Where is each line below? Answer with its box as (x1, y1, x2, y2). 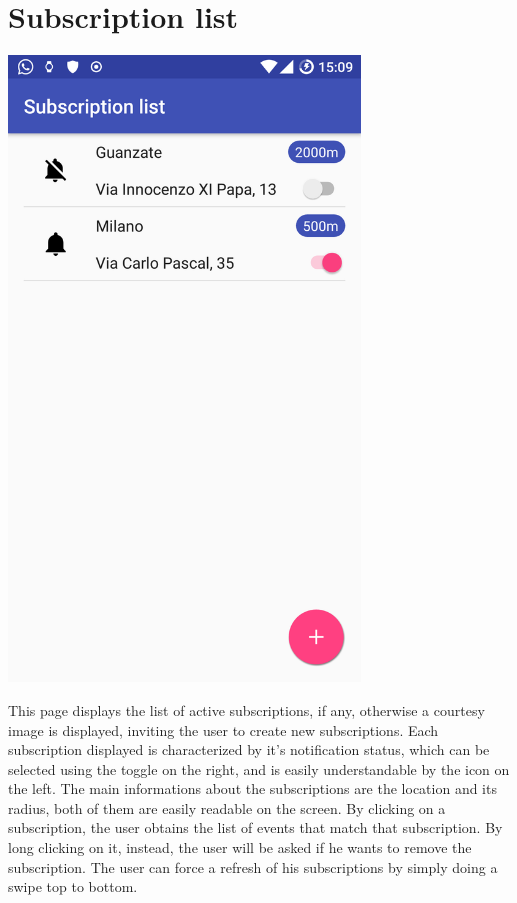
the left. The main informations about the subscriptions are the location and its (8, 778, 497, 799)
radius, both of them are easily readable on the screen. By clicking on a (8, 797, 446, 818)
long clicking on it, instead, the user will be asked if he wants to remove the (8, 837, 472, 858)
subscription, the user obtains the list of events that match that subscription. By (8, 817, 503, 838)
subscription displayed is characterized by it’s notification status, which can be (8, 739, 490, 760)
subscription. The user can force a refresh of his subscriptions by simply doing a (8, 856, 498, 877)
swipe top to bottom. (8, 876, 138, 897)
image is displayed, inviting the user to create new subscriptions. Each (8, 719, 439, 740)
